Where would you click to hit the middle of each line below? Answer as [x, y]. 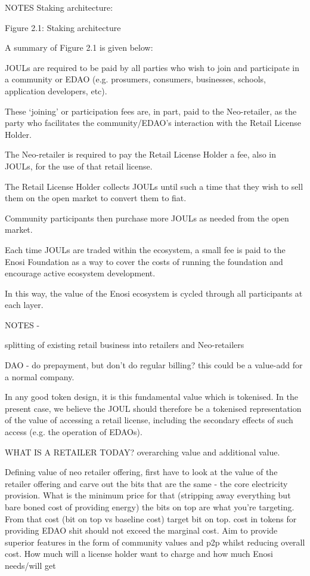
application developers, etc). [56, 90]
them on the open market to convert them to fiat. [96, 198]
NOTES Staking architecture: [59, 7]
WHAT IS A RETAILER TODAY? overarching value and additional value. [142, 452]
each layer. [24, 305]
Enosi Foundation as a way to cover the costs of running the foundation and [144, 261]
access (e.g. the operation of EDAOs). [74, 432]
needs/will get [30, 565]
